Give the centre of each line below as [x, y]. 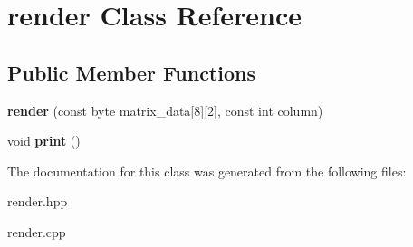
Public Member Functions [131, 72]
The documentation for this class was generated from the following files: [207, 171]
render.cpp [37, 231]
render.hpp [38, 201]
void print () [44, 141]
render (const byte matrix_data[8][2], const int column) [165, 110]
